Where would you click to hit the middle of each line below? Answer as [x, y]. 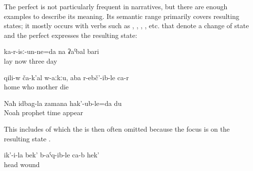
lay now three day [31, 60]
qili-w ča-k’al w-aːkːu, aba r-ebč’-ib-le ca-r [66, 77]
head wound [22, 164]
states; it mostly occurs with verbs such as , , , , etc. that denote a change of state [126, 26]
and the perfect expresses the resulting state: [71, 35]
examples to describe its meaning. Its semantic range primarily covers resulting [122, 16]
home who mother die [36, 87]
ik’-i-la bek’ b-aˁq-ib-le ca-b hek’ [52, 155]
